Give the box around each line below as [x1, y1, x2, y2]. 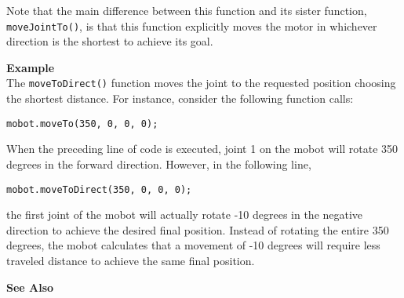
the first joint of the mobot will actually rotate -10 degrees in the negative [6, 206, 363, 223]
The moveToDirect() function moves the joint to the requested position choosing [6, 74, 396, 91]
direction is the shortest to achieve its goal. [6, 33, 213, 49]
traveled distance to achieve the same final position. [6, 252, 255, 268]
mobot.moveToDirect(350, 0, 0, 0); [6, 184, 192, 195]
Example [6, 59, 55, 75]
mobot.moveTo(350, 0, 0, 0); [6, 118, 158, 129]
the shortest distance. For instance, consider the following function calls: [6, 90, 354, 107]
